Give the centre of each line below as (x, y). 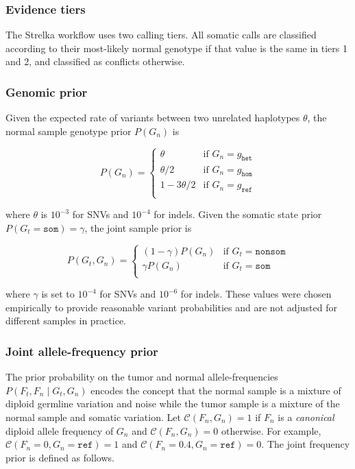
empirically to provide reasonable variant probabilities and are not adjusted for (171, 307)
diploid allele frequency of (60, 430)
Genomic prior (47, 92)
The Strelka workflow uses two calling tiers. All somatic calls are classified (161, 35)
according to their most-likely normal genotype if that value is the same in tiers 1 (176, 48)
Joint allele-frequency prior (82, 351)
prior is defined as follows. (60, 457)
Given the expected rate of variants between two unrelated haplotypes (153, 118)
